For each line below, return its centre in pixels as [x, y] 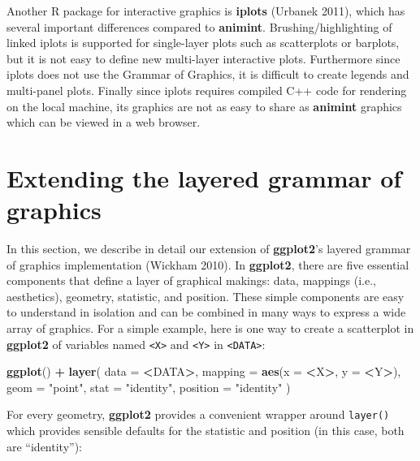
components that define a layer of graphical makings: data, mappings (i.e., [191, 280]
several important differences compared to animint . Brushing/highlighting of [199, 26]
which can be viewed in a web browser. [104, 122]
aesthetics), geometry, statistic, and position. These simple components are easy [206, 296]
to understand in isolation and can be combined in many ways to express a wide [206, 312]
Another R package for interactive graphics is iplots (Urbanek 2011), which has [206, 11]
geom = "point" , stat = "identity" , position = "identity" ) [149, 387]
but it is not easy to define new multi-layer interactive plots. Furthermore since [204, 58]
